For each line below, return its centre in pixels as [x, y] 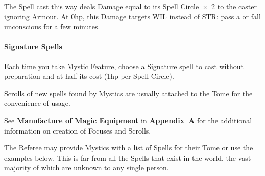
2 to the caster [234, 6]
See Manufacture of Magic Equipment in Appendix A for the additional [128, 120]
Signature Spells [33, 46]
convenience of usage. [37, 103]
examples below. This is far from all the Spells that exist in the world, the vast [128, 157]
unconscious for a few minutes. [52, 26]
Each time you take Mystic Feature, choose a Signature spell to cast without [124, 66]
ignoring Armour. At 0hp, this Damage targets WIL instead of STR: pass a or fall [132, 16]
